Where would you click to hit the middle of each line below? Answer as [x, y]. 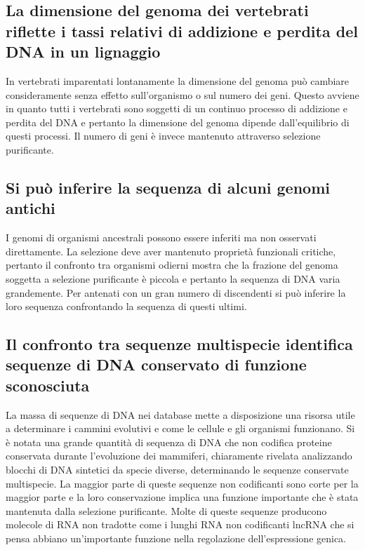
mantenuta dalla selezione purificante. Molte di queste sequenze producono [166, 510]
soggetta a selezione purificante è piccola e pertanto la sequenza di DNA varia [173, 278]
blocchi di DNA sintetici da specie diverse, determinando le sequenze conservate [177, 470]
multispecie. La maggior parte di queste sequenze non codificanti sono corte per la [182, 483]
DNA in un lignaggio [83, 52]
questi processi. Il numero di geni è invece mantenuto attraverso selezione [163, 136]
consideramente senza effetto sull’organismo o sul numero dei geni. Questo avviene [182, 94]
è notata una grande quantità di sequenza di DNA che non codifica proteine [169, 442]
